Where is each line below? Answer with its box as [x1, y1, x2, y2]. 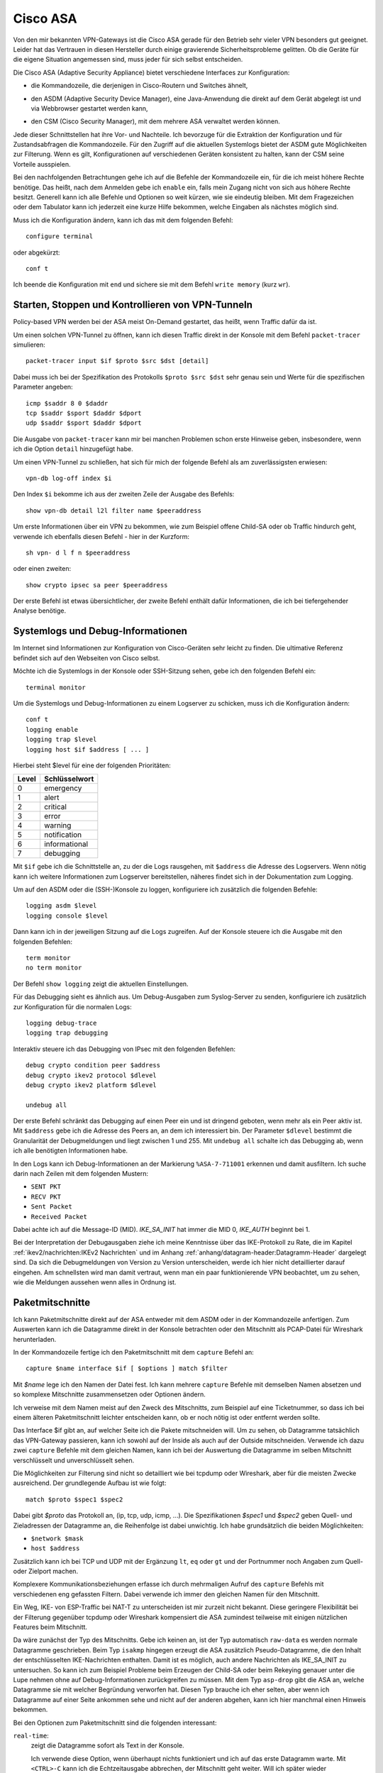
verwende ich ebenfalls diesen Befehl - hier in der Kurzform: [13, 532, 190, 540]
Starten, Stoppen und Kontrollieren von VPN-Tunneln [13, 299, 253, 311]
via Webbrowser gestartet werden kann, [30, 104, 148, 113]
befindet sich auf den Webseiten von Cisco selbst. [13, 653, 160, 662]
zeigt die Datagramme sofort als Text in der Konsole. [30, 1741, 184, 1750]
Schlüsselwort [43, 774, 94, 784]
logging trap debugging [26, 1029, 109, 1037]
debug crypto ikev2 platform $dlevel [26, 1081, 157, 1089]
